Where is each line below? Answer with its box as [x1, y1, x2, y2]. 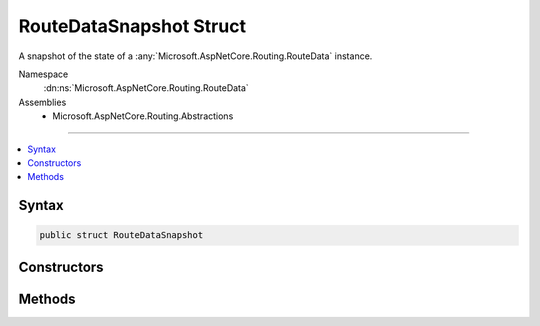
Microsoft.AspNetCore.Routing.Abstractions [52, 110, 234, 122]
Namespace [18, 68, 69, 80]
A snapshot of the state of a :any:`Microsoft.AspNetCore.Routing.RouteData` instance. [18, 50, 373, 62]
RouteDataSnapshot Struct [18, 15, 247, 37]
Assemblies [18, 96, 67, 108]
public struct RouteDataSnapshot [39, 230, 204, 241]
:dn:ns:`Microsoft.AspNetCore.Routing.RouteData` [43, 82, 249, 94]
